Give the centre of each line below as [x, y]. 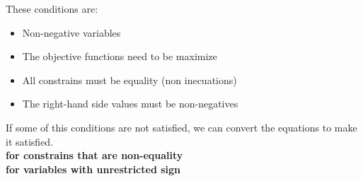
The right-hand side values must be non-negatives [130, 104]
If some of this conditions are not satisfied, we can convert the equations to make [181, 127]
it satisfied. [30, 141]
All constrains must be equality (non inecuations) [129, 80]
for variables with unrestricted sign [93, 169]
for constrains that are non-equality [94, 155]
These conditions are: [52, 8]
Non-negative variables [71, 32]
